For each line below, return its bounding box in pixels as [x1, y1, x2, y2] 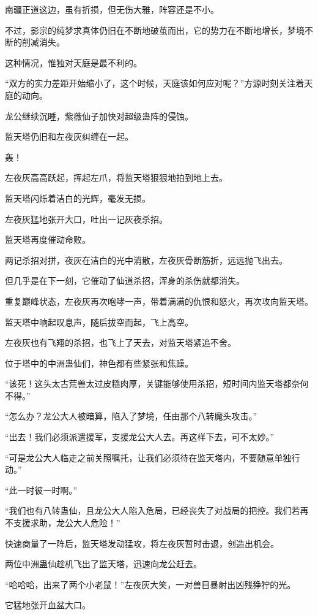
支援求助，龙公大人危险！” [13, 516, 120, 529]
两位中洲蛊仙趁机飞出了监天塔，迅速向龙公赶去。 [5, 557, 202, 570]
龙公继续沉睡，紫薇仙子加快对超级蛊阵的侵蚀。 [5, 109, 193, 122]
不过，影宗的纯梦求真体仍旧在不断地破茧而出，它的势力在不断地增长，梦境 [5, 23, 305, 36]
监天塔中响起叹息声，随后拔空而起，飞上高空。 [5, 315, 193, 328]
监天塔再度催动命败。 [5, 233, 91, 246]
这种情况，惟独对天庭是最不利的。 [5, 56, 142, 69]
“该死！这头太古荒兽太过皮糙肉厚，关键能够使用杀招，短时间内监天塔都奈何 [5, 377, 309, 390]
